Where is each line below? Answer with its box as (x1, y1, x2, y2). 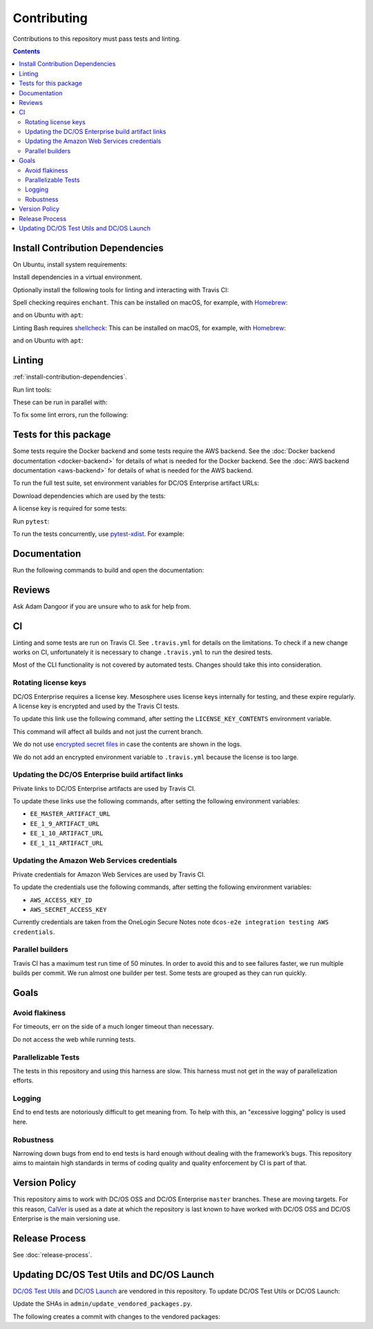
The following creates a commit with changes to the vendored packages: (12, 1312, 220, 1321)
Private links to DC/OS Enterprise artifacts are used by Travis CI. (12, 784, 196, 792)
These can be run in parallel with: (12, 398, 108, 406)
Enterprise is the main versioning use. (12, 1214, 120, 1223)
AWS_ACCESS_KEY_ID (30, 896, 93, 904)
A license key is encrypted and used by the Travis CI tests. (12, 702, 180, 710)
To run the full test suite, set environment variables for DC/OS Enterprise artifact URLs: (12, 479, 260, 487)
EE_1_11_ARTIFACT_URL (30, 839, 104, 847)
